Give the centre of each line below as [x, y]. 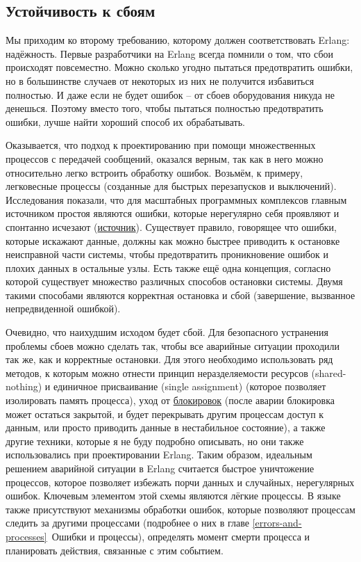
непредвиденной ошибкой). [63, 308]
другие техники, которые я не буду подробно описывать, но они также [155, 441]
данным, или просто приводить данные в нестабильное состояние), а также [166, 427]
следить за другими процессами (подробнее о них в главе [127, 523]
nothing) [24, 386]
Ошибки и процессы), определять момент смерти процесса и [181, 536]
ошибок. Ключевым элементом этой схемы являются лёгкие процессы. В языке [173, 496]
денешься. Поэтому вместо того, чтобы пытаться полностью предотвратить [165, 108]
